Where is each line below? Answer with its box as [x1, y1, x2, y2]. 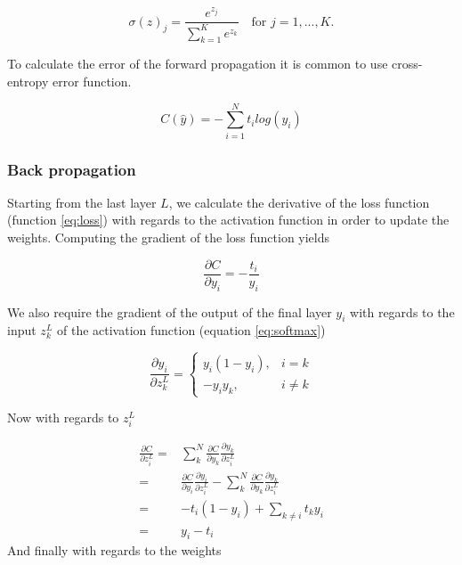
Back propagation [7, 158, 136, 180]
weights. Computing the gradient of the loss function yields [7, 228, 330, 247]
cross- [392, 54, 423, 73]
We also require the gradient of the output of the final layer [7, 302, 332, 321]
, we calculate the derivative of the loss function [168, 192, 430, 211]
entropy [7, 71, 49, 90]
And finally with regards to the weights [7, 541, 222, 560]
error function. [52, 71, 132, 90]
